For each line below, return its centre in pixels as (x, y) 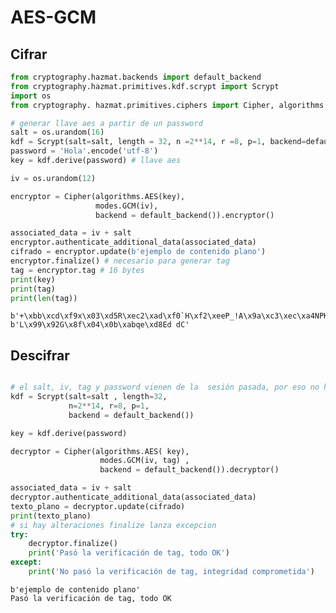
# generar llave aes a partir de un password (106, 123)
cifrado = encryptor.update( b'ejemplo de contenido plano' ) (138, 252)
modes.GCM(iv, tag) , (144, 461)
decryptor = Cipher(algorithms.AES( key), (100, 451)
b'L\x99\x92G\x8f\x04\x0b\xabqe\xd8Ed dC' (100, 325)
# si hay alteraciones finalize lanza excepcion (113, 525)
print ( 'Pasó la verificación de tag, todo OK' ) (129, 553)
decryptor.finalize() (73, 544)
